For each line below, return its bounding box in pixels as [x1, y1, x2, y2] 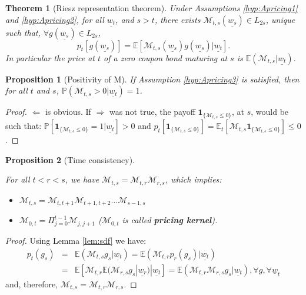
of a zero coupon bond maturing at [104, 51, 228, 64]
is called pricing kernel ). [122, 214, 218, 226]
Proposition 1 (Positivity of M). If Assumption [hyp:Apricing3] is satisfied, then [5, 72, 300, 85]
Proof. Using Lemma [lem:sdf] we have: [5, 234, 147, 247]
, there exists [154, 13, 201, 25]
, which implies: [165, 173, 222, 185]
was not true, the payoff [109, 105, 195, 118]
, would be [251, 105, 289, 118]
